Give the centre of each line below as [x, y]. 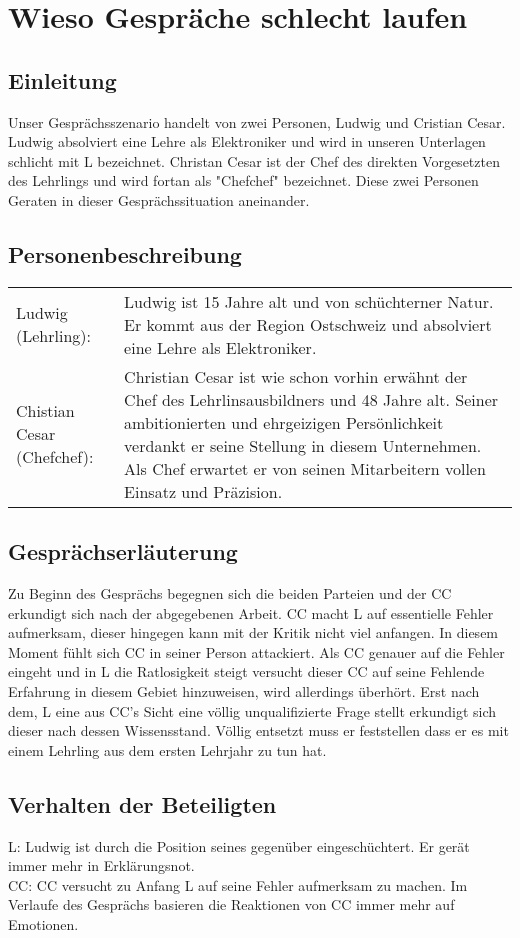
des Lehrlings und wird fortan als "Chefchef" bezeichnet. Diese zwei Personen [243, 180]
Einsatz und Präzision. [203, 491]
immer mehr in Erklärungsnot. [101, 865]
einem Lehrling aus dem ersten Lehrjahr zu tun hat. [167, 749]
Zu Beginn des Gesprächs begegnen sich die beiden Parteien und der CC [230, 592]
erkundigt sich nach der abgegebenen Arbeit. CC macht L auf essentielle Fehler [251, 612]
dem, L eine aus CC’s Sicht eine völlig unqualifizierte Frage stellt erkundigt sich [252, 710]
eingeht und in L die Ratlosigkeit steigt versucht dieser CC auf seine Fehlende [246, 671]
